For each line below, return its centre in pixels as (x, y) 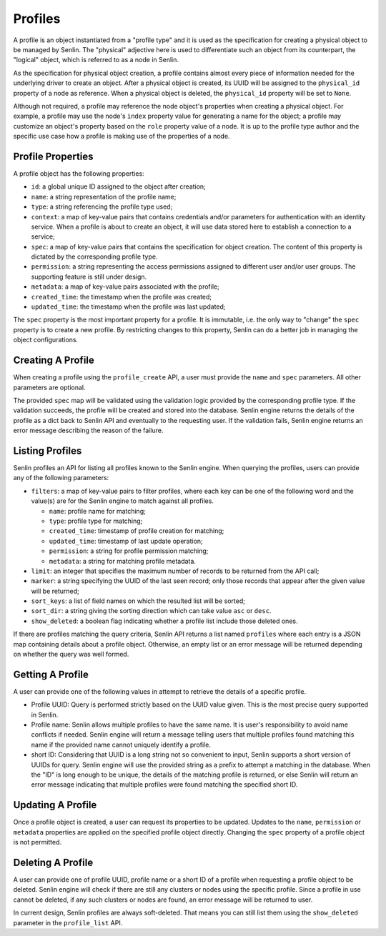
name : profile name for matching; (97, 511)
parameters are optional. (49, 387)
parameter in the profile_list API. (68, 922)
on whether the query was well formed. (71, 654)
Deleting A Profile (53, 862)
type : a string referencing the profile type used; (102, 206)
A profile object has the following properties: (79, 173)
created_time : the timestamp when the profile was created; (122, 297)
